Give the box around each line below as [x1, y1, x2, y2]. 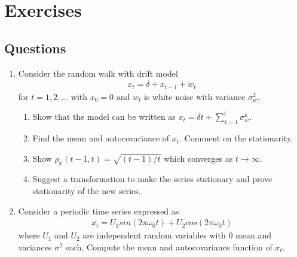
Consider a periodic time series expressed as [18, 204, 179, 217]
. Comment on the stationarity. [179, 132, 293, 144]
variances [18, 240, 52, 253]
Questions [4, 38, 66, 57]
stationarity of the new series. [32, 185, 141, 197]
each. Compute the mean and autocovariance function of [65, 240, 272, 253]
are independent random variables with [82, 229, 226, 241]
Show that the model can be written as [32, 110, 176, 123]
